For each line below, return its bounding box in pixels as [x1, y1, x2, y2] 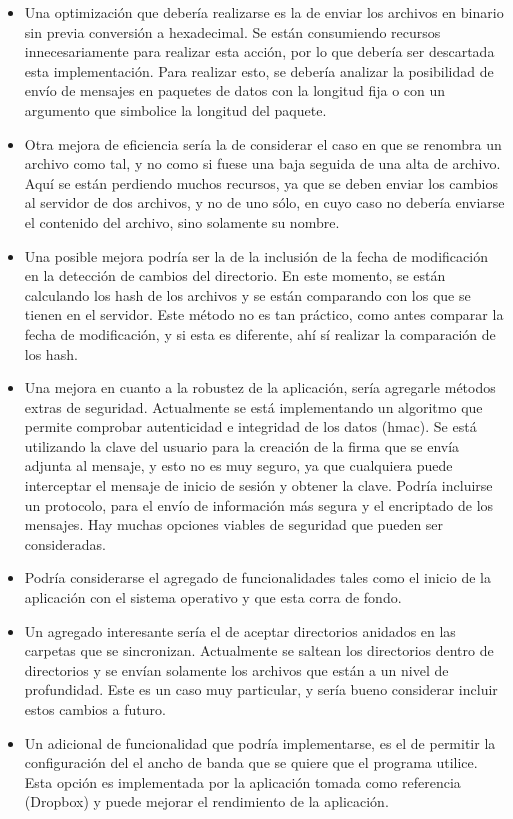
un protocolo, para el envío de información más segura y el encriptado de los [24, 494, 494, 515]
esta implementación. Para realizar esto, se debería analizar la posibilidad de [24, 60, 494, 81]
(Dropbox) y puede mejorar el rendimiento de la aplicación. [24, 791, 389, 812]
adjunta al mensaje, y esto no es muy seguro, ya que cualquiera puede [24, 455, 453, 476]
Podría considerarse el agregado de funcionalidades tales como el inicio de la [24, 567, 491, 588]
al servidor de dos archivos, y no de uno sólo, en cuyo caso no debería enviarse [24, 192, 505, 213]
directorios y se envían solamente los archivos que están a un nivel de [24, 659, 449, 680]
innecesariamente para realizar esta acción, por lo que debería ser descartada [24, 41, 495, 62]
